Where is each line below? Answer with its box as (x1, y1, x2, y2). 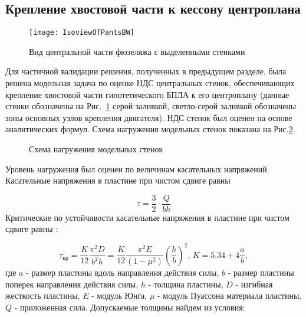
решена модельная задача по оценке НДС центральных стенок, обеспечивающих (5, 77, 295, 89)
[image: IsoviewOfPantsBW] (29, 28, 134, 37)
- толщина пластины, (148, 277, 223, 290)
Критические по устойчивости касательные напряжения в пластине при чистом (5, 211, 289, 223)
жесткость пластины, (5, 289, 80, 302)
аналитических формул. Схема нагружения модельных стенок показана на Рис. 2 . (5, 123, 295, 135)
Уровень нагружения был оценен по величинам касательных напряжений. (5, 162, 269, 175)
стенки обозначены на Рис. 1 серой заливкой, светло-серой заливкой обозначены (5, 100, 297, 112)
